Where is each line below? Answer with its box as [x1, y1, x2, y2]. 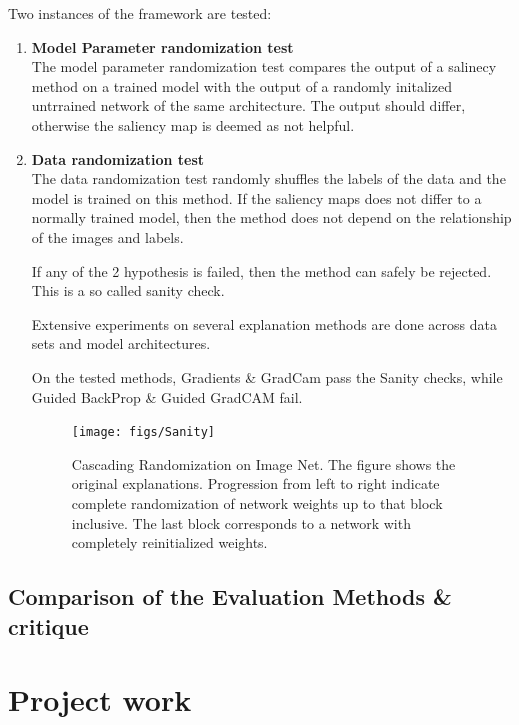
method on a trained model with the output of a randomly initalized [31, 75, 452, 96]
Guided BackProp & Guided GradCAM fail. [31, 386, 303, 407]
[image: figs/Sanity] [71, 425, 215, 440]
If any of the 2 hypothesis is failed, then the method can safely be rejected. [31, 260, 492, 281]
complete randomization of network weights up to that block [71, 492, 443, 513]
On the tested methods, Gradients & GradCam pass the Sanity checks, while [31, 366, 503, 387]
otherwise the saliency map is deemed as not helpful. [31, 114, 355, 135]
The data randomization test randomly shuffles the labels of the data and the [31, 168, 506, 189]
